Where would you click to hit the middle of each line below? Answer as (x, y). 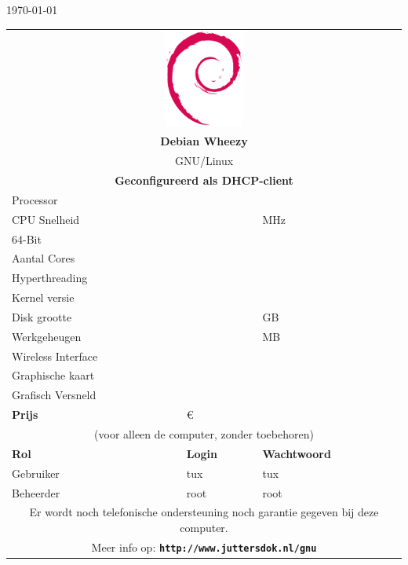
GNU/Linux (204, 161)
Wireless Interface (55, 356)
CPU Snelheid (46, 219)
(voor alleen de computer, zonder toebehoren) (204, 433)
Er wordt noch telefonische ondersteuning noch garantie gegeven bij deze (204, 512)
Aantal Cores (44, 258)
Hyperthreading (50, 278)
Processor (35, 199)
